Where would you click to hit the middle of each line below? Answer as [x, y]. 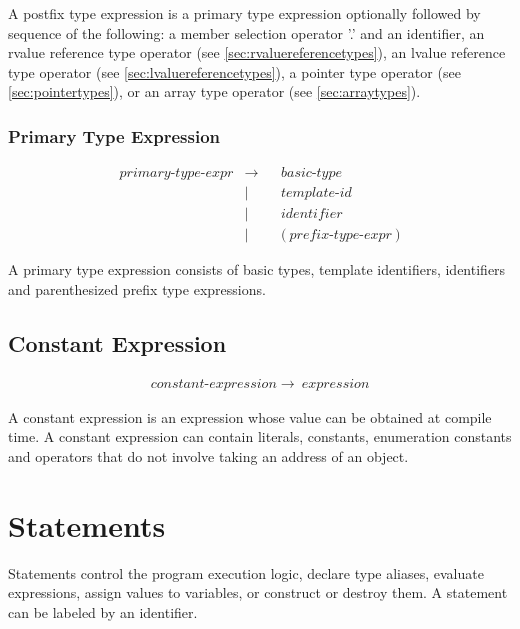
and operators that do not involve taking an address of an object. [208, 455]
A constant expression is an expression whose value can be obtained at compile [250, 416]
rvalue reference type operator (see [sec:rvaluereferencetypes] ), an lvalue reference [257, 52]
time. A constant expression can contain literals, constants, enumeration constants [260, 436]
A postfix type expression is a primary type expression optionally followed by [244, 13]
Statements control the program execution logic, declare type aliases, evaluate [246, 572]
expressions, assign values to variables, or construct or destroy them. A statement [258, 592]
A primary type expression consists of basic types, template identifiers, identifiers [257, 269]
